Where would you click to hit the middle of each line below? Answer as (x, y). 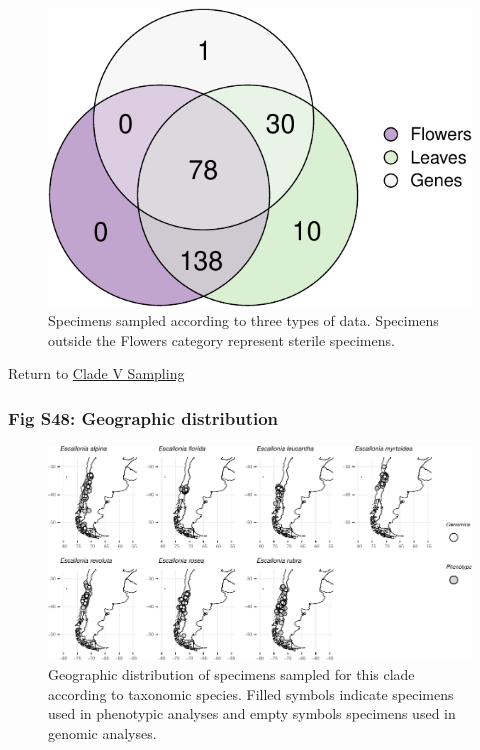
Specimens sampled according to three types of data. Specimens (243, 320)
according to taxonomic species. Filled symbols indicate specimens (251, 693)
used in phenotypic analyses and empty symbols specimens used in (252, 713)
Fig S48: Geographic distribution (143, 417)
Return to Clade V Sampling (96, 373)
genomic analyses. (102, 733)
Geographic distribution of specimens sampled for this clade (231, 674)
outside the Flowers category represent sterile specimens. (221, 339)
